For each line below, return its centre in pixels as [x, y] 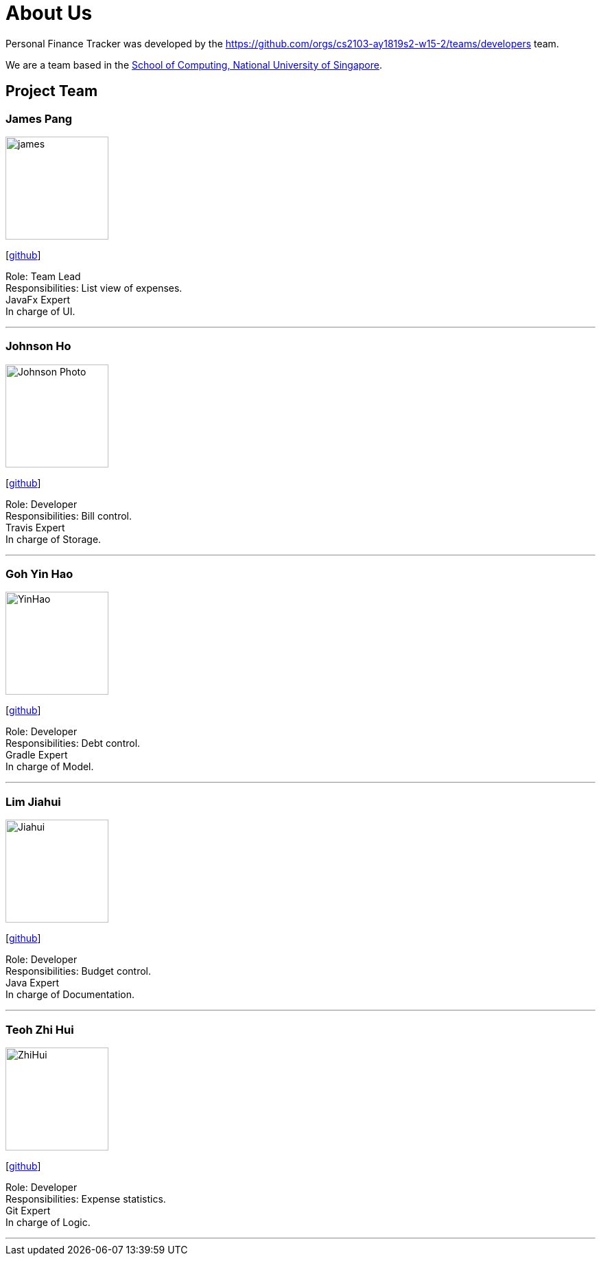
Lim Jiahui [33, 801]
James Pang [39, 118]
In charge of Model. [50, 767]
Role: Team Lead [43, 276]
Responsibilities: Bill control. [69, 516]
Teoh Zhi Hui [40, 1029]
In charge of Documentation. [70, 995]
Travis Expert [35, 527]
